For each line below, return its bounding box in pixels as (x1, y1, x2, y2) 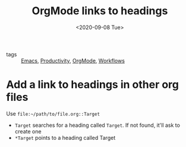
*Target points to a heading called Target (14, 134, 116, 141)
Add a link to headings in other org (6, 78, 179, 91)
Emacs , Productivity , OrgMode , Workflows (21, 57, 125, 64)
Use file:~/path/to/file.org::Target (6, 110, 100, 117)
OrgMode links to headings (31, 4, 168, 18)
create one (14, 127, 42, 135)
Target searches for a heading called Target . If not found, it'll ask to (14, 122, 180, 129)
